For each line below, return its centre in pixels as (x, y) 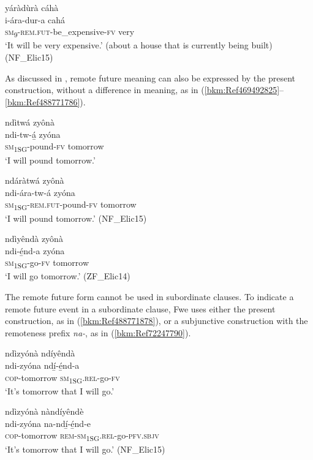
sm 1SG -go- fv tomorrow (47, 263)
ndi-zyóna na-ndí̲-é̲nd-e (48, 423)
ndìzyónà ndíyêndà (40, 353)
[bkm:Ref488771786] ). (45, 101)
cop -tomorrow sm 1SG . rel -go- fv (62, 378)
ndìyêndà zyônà (34, 239)
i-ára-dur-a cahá (35, 19)
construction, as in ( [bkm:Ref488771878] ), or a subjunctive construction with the (156, 321)
